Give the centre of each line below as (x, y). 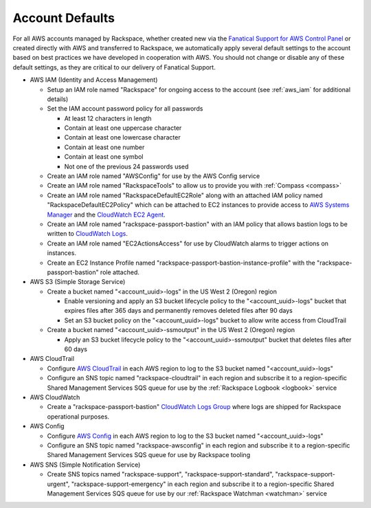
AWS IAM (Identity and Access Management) (94, 80)
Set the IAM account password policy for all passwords (125, 109)
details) (58, 99)
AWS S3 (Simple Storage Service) (78, 282)
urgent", (58, 484)
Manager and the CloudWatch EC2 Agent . (106, 214)
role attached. (120, 272)
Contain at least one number (104, 147)
